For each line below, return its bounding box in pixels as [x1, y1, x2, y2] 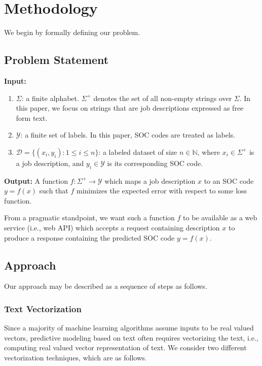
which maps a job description [104, 175, 196, 186]
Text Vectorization [4, 302, 82, 315]
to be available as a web [183, 212, 257, 223]
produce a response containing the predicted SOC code [4, 232, 175, 243]
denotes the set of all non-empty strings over [93, 92, 232, 103]
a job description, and [16, 157, 84, 168]
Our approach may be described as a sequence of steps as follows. [4, 281, 207, 291]
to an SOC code [204, 175, 254, 186]
